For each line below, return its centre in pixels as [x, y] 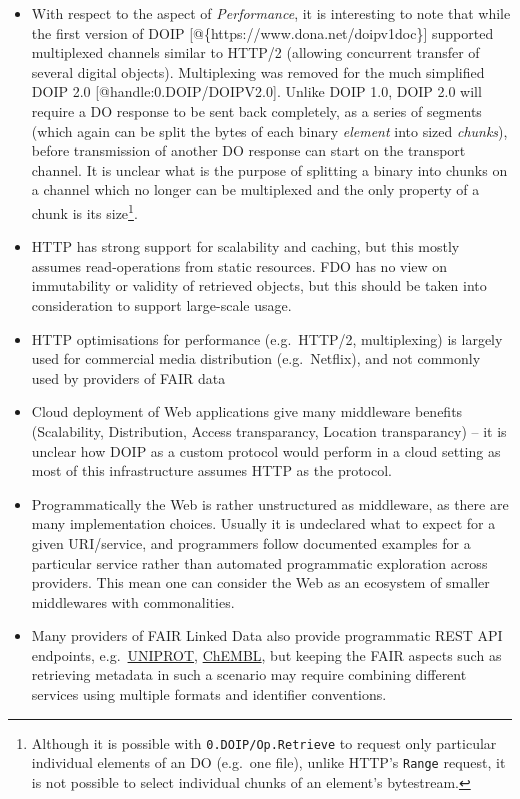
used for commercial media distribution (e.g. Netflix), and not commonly [256, 358]
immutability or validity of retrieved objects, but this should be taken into [259, 285]
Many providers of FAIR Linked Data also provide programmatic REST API [267, 635]
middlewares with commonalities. [133, 601]
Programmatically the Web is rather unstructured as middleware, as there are [270, 503]
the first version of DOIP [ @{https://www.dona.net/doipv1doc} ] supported [262, 32]
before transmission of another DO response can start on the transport [248, 150]
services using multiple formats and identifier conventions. [209, 694]
